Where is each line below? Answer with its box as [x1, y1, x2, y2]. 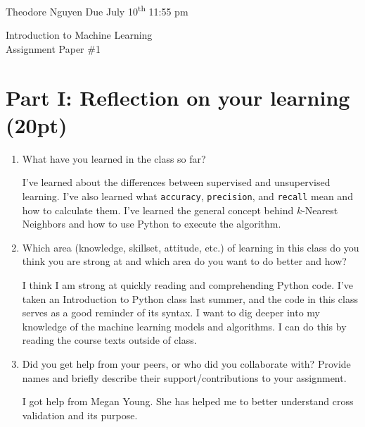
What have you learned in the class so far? [22, 151, 206, 166]
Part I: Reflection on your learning [6, 82, 350, 111]
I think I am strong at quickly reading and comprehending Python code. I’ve [22, 277, 353, 292]
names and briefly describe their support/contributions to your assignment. [22, 370, 347, 385]
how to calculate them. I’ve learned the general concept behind [22, 202, 294, 217]
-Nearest [302, 202, 338, 217]
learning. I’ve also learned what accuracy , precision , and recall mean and [22, 188, 353, 203]
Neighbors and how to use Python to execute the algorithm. [22, 216, 281, 231]
